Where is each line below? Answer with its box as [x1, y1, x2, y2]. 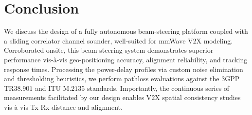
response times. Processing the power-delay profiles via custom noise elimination [4, 64, 243, 74]
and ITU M [35, 83, 70, 93]
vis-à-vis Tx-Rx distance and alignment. [4, 101, 123, 112]
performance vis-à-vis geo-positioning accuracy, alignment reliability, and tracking [4, 54, 248, 64]
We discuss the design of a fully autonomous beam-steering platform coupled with [4, 26, 248, 36]
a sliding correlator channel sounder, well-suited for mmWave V [4, 35, 193, 45]
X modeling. [196, 35, 233, 45]
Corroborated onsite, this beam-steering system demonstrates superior [4, 45, 214, 55]
